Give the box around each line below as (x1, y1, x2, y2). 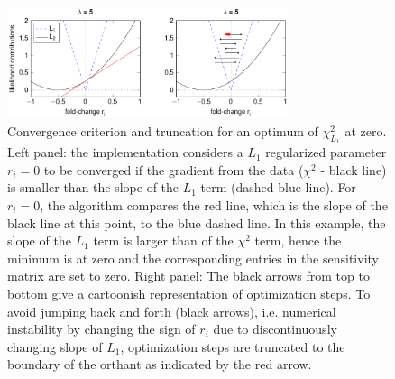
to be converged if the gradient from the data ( (43, 160, 304, 179)
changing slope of (7, 337, 103, 356)
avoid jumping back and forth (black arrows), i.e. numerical (7, 301, 336, 320)
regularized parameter (265, 143, 387, 162)
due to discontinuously (213, 319, 337, 338)
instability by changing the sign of (7, 319, 196, 338)
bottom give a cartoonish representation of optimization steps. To (7, 284, 371, 302)
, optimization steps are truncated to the (120, 337, 345, 356)
